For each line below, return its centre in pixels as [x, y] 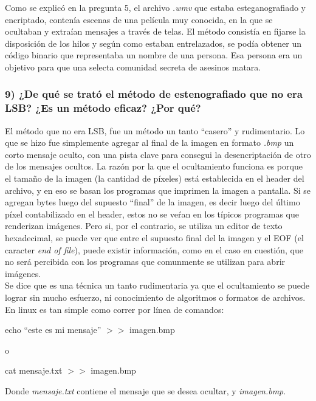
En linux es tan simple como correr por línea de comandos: [115, 309]
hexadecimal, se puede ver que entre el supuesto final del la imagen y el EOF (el [154, 238]
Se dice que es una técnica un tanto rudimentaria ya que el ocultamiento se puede [157, 285]
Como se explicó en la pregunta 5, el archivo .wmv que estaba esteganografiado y [155, 7]
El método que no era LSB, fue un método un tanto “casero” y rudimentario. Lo [155, 130]
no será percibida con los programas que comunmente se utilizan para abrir [145, 262]
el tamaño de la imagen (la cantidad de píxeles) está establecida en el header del [155, 178]
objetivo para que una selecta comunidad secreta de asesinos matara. [133, 67]
